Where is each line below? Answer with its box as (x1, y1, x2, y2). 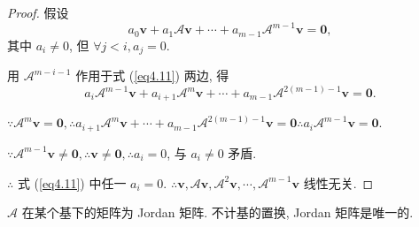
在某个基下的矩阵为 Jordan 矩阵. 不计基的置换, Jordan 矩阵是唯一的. (21, 203, 414, 222)
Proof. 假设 (7, 4, 69, 21)
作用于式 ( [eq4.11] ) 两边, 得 (75, 66, 229, 84)
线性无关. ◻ (303, 173, 374, 192)
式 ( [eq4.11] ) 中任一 (17, 173, 127, 192)
